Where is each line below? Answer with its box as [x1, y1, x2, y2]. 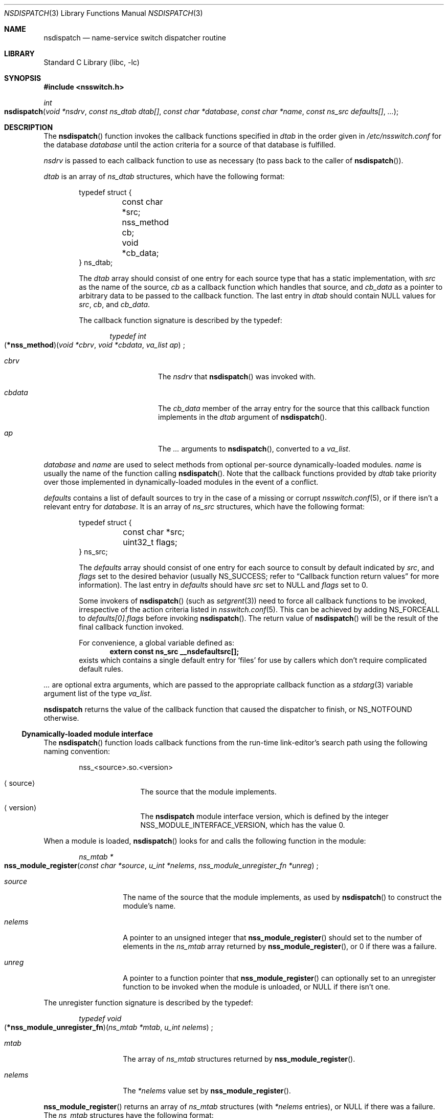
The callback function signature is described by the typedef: [79, 316, 282, 325]
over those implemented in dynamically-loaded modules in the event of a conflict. [43, 478, 319, 486]
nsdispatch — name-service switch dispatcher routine [43, 33, 226, 42]
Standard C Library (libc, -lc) [43, 58, 140, 67]
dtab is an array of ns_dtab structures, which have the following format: [43, 172, 285, 181]
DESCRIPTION [4, 123, 53, 132]
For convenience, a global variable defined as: [79, 638, 234, 647]
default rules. [79, 664, 123, 673]
